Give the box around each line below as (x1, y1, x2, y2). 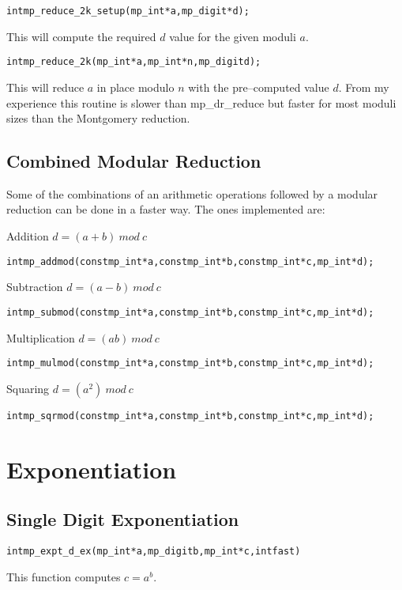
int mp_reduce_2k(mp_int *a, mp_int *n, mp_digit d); (6, 56, 261, 68)
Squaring (6, 380, 50, 396)
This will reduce (6, 78, 85, 95)
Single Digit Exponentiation (6, 507, 239, 531)
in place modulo (96, 78, 175, 95)
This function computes (6, 568, 121, 584)
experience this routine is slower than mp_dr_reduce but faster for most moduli (6, 94, 396, 111)
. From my (338, 78, 389, 95)
